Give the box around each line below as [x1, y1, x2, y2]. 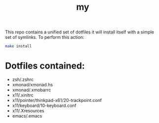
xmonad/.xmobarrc [12, 87, 51, 93]
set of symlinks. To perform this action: [5, 34, 85, 40]
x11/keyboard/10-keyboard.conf [12, 102, 77, 108]
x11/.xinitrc [12, 92, 33, 98]
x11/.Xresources [12, 108, 44, 114]
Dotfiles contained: [5, 60, 85, 72]
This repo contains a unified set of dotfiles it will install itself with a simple [5, 29, 154, 35]
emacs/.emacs [12, 113, 42, 119]
